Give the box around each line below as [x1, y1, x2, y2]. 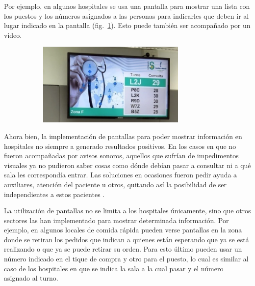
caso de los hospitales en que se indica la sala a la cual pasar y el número [4, 263, 224, 273]
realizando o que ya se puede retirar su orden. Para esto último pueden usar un [4, 244, 242, 254]
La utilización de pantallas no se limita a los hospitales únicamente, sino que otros [4, 205, 251, 216]
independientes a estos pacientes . [4, 189, 105, 199]
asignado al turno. [4, 273, 58, 283]
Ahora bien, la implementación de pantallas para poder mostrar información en [4, 131, 242, 141]
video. [4, 29, 22, 40]
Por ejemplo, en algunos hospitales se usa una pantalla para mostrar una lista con [4, 1, 250, 11]
